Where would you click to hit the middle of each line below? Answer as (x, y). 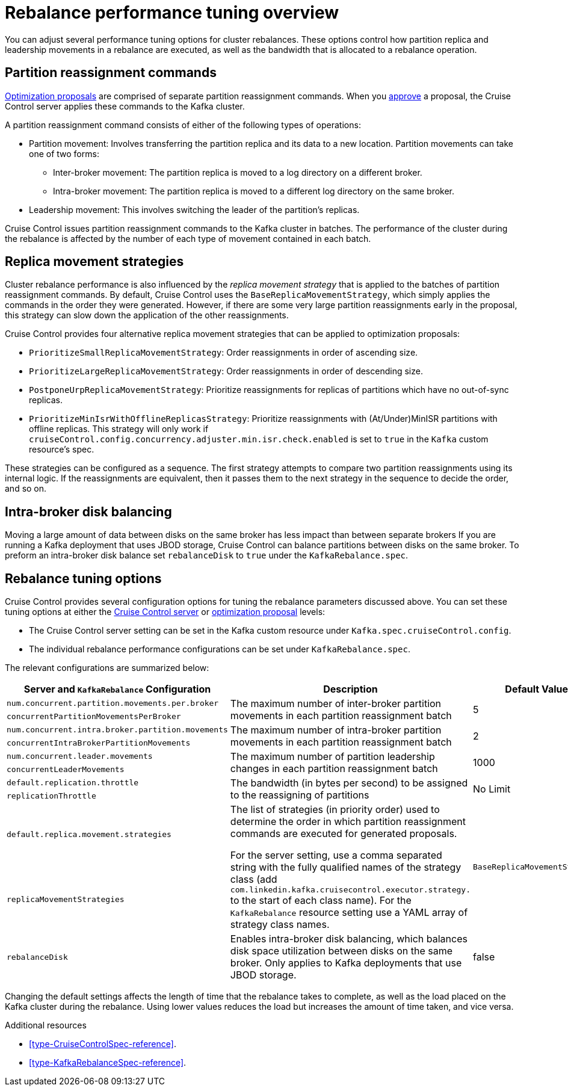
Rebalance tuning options (83, 578)
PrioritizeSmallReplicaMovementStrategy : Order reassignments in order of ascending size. (224, 353)
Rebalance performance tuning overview (172, 13)
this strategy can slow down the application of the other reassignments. (147, 315)
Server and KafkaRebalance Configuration (117, 689)
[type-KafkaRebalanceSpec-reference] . (108, 1063)
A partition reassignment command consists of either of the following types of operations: (183, 125)
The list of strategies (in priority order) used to (335, 810)
